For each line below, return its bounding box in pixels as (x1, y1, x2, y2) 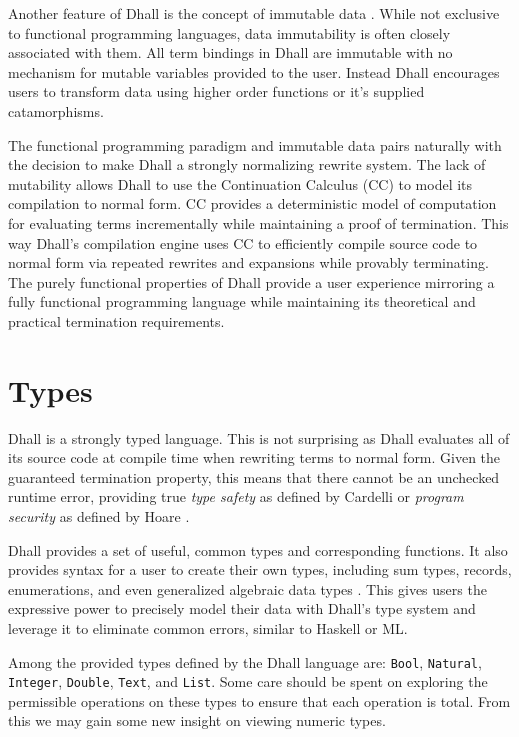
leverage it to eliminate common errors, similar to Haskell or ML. (8, 617, 408, 638)
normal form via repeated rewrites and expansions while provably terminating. (8, 252, 489, 273)
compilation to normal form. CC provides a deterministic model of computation (8, 193, 497, 214)
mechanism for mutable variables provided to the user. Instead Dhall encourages (8, 61, 500, 82)
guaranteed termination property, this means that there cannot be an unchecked (8, 466, 500, 487)
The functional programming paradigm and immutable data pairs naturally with (8, 134, 502, 155)
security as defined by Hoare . (8, 506, 190, 526)
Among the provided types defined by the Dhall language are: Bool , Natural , (8, 651, 482, 672)
